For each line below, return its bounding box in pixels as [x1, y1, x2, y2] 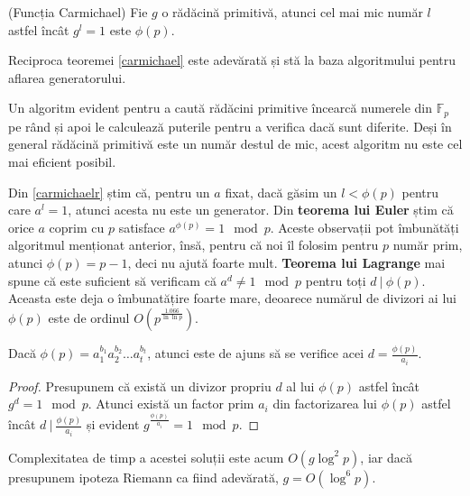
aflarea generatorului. [8, 68, 126, 87]
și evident [86, 415, 140, 434]
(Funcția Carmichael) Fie [8, 3, 148, 21]
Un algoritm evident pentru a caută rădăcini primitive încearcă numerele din [8, 98, 433, 117]
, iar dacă [360, 447, 412, 466]
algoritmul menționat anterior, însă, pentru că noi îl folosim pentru [8, 235, 379, 254]
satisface [118, 217, 165, 236]
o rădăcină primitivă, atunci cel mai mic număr [161, 3, 423, 21]
